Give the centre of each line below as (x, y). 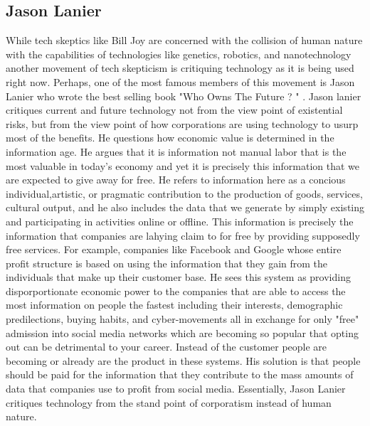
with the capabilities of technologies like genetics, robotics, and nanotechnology (179, 54)
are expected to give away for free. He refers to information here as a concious (176, 180)
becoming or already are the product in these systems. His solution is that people (183, 360)
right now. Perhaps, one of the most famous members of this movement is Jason (180, 81)
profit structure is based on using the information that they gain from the (167, 263)
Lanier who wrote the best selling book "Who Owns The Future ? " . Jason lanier (184, 96)
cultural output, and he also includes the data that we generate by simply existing (185, 207)
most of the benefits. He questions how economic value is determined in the (170, 138)
